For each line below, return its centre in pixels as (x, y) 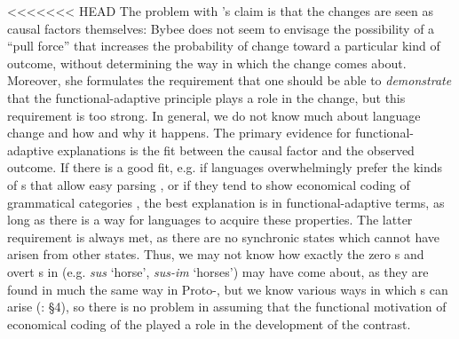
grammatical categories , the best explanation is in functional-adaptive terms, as (226, 202)
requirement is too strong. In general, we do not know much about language (214, 115)
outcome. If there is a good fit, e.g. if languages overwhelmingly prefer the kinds (225, 167)
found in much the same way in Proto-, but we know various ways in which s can (228, 289)
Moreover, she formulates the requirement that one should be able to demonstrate (229, 80)
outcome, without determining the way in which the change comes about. (207, 63)
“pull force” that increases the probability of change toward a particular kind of (224, 46)
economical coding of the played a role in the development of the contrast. (209, 323)
